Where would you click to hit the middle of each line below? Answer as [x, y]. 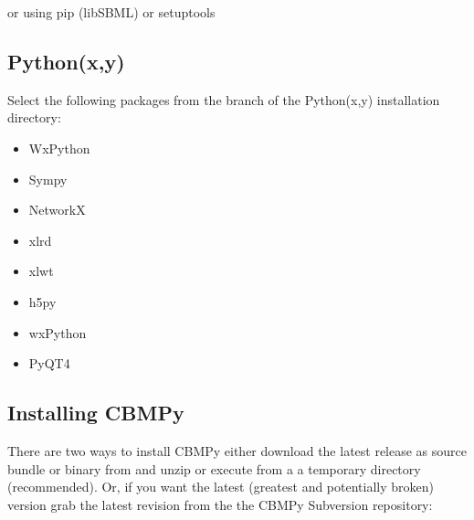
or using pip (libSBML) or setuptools [111, 12]
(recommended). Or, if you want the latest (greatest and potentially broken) [221, 487]
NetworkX [57, 210]
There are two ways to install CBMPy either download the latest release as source [237, 450]
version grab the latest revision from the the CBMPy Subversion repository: [220, 504]
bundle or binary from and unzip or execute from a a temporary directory [214, 468]
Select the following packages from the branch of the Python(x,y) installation [224, 99]
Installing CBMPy [96, 413]
